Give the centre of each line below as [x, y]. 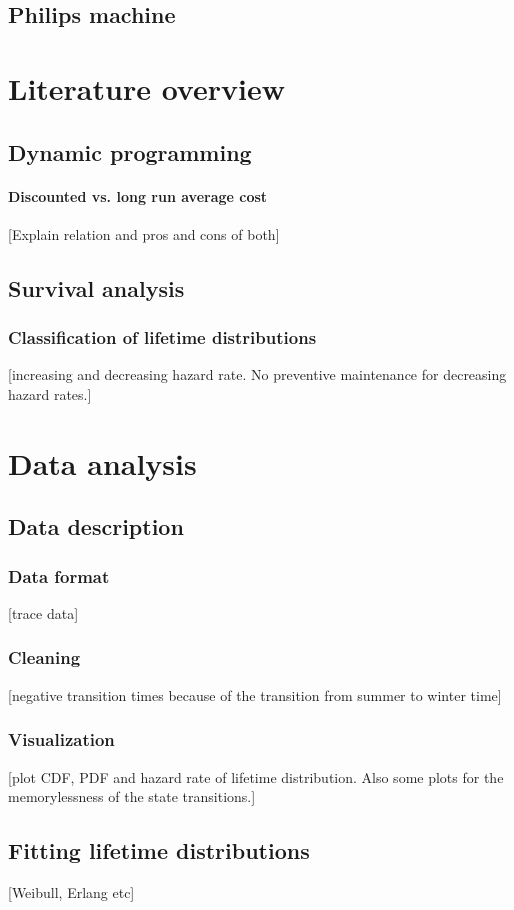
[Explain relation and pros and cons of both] [144, 233]
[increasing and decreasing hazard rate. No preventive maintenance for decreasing [257, 374]
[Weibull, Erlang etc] [71, 891]
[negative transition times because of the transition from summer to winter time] [255, 694]
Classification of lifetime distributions [162, 337]
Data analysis [102, 462]
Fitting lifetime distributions [159, 850]
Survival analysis [96, 287]
